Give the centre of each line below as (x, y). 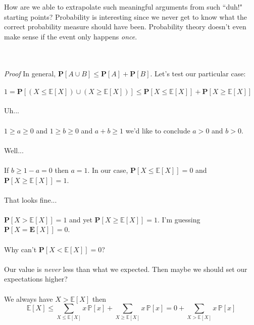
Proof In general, (30, 73)
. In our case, (108, 170)
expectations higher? (36, 279)
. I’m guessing (179, 219)
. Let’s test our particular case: (198, 73)
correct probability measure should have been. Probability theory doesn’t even (125, 27)
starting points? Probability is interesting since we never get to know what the (125, 16)
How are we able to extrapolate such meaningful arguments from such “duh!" (123, 7)
